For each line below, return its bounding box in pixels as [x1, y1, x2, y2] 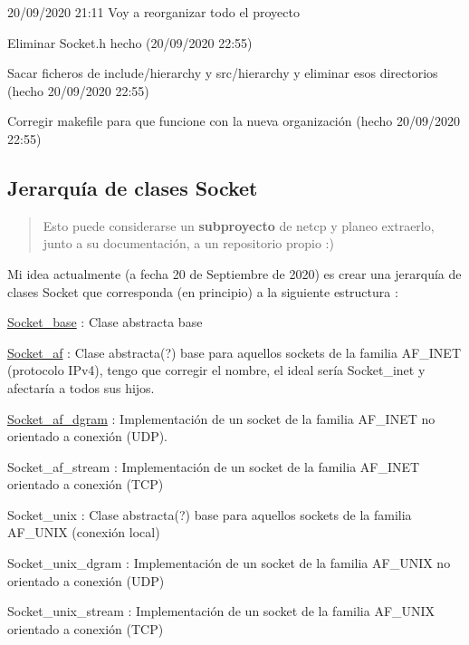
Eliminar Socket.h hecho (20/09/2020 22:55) [7, 33, 253, 52]
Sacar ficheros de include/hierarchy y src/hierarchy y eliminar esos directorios [7, 63, 438, 82]
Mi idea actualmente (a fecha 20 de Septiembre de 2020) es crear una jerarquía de [7, 264, 462, 283]
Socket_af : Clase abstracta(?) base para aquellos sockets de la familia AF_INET [7, 342, 461, 361]
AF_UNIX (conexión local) [7, 523, 160, 542]
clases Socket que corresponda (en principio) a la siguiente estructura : [7, 282, 398, 301]
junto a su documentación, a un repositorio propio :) [43, 234, 334, 253]
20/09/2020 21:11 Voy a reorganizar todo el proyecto [7, 3, 300, 21]
